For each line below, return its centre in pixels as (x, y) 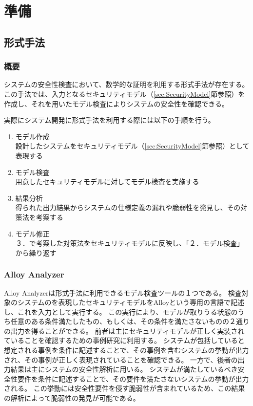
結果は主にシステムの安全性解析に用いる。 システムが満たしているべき (124, 369)
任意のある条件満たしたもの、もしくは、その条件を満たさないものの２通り (130, 321)
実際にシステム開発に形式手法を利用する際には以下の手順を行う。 (109, 120)
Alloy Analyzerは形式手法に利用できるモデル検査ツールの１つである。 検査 (123, 292)
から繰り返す (36, 252)
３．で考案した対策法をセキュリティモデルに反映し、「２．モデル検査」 (129, 243)
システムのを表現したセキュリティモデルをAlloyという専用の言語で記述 (131, 302)
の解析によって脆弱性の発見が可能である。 (72, 398)
